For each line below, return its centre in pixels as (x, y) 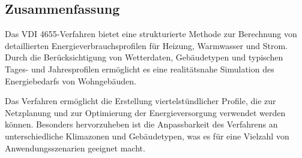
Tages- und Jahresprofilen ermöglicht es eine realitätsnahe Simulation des (140, 69)
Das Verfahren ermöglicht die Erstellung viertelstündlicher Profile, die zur (140, 101)
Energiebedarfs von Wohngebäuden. (71, 80)
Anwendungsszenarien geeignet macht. (75, 148)
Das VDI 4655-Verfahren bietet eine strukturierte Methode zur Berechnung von (151, 34)
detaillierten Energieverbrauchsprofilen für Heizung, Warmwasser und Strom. (146, 45)
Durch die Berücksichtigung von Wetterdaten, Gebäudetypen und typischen (144, 57)
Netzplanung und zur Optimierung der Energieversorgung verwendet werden (145, 112)
